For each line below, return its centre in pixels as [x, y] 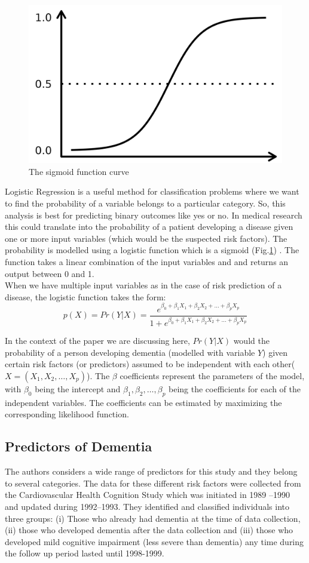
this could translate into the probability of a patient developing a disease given [149, 227]
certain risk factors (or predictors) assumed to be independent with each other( [150, 364]
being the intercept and [78, 388]
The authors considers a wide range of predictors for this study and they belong [151, 471]
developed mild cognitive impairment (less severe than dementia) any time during [154, 541]
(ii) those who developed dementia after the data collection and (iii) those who [149, 530]
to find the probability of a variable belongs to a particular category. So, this [145, 203]
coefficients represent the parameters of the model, [212, 375]
